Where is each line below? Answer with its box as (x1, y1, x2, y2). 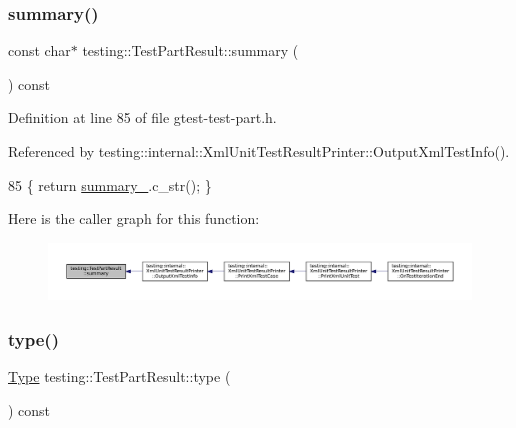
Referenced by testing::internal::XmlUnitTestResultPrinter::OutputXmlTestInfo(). (8, 141, 510, 161)
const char (8, 40, 71, 61)
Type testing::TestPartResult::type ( (8, 366, 231, 387)
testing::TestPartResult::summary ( (82, 40, 299, 61)
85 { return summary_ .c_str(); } (8, 174, 212, 195)
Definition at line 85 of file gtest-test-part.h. (8, 107, 277, 128)
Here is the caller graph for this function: (8, 208, 260, 229)
